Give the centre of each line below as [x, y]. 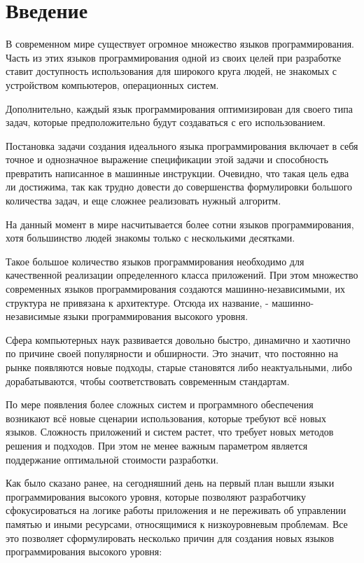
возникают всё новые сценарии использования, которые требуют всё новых [166, 418]
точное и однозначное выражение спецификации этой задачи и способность [167, 159]
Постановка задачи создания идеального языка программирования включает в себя [182, 145]
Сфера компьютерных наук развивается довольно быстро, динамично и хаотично [178, 339]
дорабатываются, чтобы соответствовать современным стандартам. [148, 381]
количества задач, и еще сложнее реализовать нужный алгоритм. [143, 201]
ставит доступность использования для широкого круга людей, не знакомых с [171, 71]
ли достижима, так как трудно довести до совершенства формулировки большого [179, 187]
